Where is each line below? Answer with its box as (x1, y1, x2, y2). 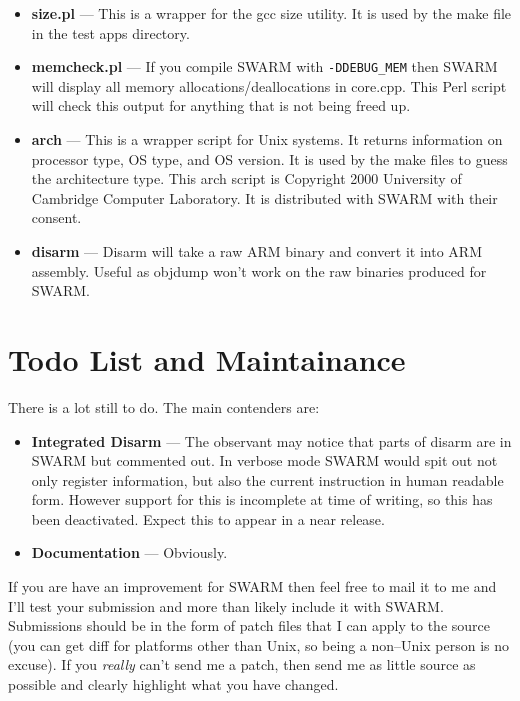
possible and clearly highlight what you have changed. (8, 674, 339, 695)
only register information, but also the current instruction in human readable (31, 469, 504, 490)
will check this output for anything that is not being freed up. (31, 95, 411, 116)
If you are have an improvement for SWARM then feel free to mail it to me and (8, 576, 497, 597)
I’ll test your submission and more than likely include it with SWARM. (8, 595, 444, 616)
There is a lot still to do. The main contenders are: (8, 396, 320, 417)
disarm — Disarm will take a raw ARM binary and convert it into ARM (31, 241, 482, 261)
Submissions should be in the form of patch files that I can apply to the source (8, 615, 490, 636)
